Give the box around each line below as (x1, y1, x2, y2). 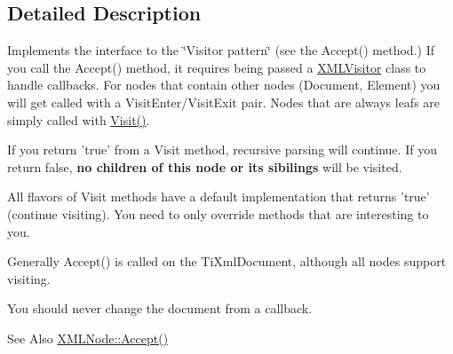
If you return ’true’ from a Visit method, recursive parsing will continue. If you (7, 140, 437, 159)
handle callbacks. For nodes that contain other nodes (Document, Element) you (7, 75, 441, 94)
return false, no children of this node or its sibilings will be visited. (7, 157, 402, 176)
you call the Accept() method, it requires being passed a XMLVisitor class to (7, 58, 426, 76)
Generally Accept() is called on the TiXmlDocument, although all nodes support (7, 252, 447, 271)
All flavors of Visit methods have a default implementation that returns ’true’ (7, 187, 430, 206)
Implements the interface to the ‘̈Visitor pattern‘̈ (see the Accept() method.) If (7, 41, 434, 59)
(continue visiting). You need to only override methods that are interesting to (7, 204, 429, 223)
